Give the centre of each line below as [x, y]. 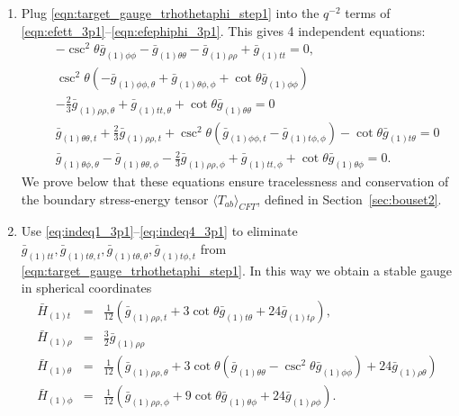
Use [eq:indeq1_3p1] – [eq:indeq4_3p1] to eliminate [159, 231]
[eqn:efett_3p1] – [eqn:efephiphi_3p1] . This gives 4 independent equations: [223, 30]
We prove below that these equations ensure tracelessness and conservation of [235, 181]
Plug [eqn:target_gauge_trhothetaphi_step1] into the [170, 13]
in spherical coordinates [86, 288]
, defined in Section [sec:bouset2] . [349, 199]
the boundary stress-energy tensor [115, 199]
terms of [368, 13]
